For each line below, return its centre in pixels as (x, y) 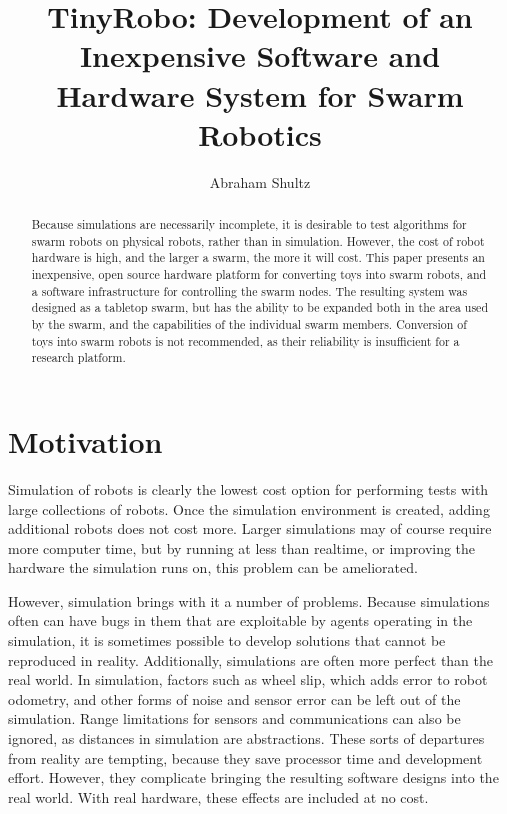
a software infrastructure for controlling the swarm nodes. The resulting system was (249, 290)
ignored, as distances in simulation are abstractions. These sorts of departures (246, 738)
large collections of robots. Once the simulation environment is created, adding (249, 508)
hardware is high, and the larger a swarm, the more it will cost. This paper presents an (258, 257)
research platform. (78, 357)
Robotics (260, 133)
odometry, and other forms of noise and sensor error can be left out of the (234, 698)
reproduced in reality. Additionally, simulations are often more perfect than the (250, 659)
